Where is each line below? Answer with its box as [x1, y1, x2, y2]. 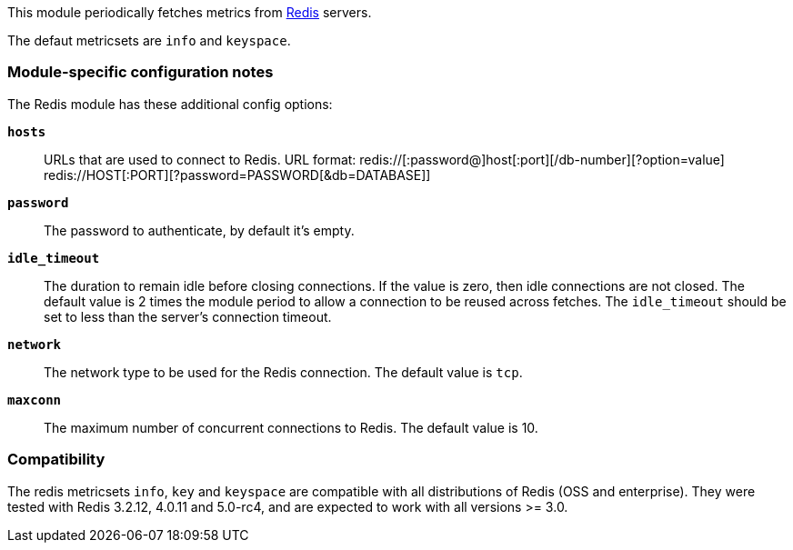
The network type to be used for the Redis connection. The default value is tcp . [44, 364, 523, 380]
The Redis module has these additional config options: [7, 95, 333, 112]
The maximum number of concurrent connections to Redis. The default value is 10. [44, 419, 538, 435]
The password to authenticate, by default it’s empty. [44, 222, 355, 238]
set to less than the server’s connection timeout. [44, 308, 332, 325]
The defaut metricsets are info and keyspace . [7, 33, 291, 48]
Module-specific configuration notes [7, 63, 274, 82]
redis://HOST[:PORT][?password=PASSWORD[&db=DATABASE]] [44, 166, 431, 183]
